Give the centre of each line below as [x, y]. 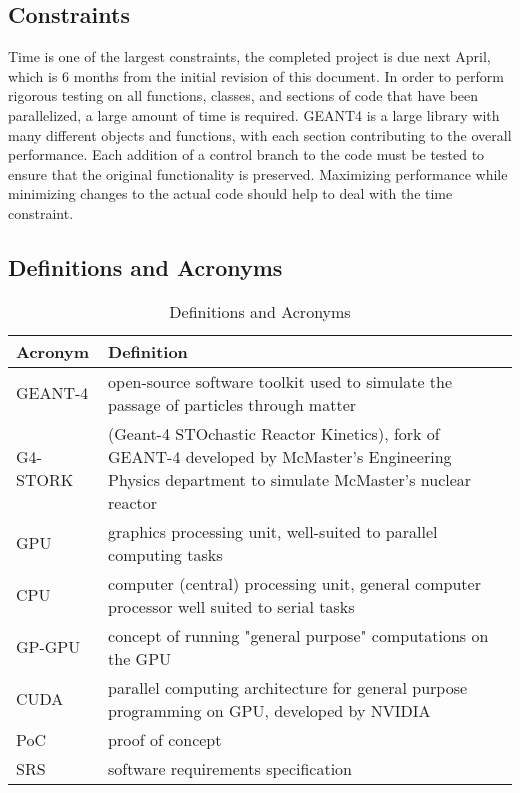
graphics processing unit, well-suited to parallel [273, 531]
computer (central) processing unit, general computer [294, 583]
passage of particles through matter [232, 404]
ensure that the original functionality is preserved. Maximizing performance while [258, 173]
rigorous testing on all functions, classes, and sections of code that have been [243, 95]
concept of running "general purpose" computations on [298, 635]
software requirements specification [230, 768]
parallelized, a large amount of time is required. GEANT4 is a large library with [254, 114]
